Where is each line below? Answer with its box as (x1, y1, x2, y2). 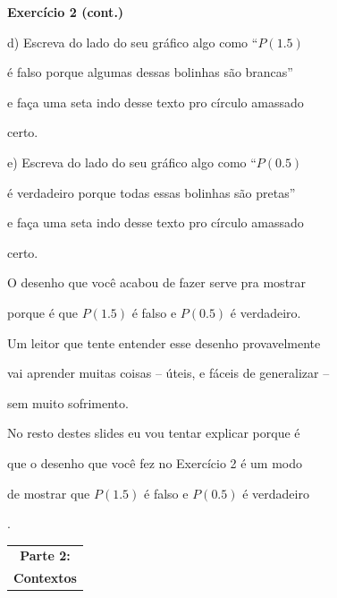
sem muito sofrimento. (7, 393, 129, 412)
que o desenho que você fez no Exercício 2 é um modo (7, 453, 303, 472)
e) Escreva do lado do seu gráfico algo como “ (7, 152, 257, 171)
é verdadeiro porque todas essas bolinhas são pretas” (7, 183, 296, 201)
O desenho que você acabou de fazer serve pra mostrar (7, 273, 307, 292)
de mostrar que (7, 483, 90, 502)
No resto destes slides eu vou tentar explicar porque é (7, 423, 300, 442)
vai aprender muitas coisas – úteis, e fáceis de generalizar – (7, 363, 330, 382)
